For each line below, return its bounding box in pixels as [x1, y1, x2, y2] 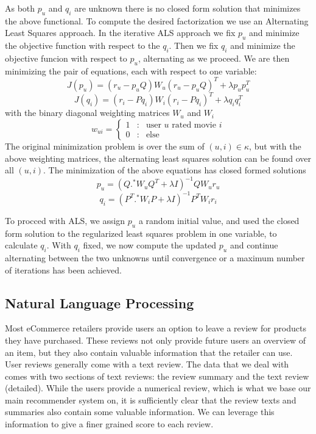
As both [5, 2, 35, 14]
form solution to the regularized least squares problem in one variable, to [5, 226, 277, 239]
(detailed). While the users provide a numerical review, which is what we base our [5, 382, 311, 394]
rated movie [172, 121, 216, 130]
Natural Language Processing [5, 293, 194, 312]
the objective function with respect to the [5, 39, 160, 52]
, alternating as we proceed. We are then [138, 51, 290, 64]
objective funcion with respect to [5, 51, 127, 64]
